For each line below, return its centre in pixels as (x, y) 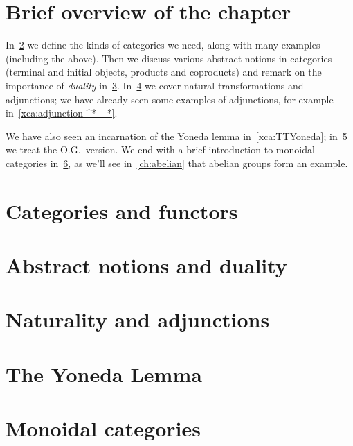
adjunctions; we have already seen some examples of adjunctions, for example (170, 99)
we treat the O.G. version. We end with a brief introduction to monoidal (160, 149)
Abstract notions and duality (146, 265)
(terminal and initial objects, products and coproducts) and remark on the (164, 72)
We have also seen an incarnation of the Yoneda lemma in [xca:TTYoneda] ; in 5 (176, 136)
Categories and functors (122, 211)
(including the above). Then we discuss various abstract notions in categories (169, 58)
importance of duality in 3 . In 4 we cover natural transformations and (155, 85)
